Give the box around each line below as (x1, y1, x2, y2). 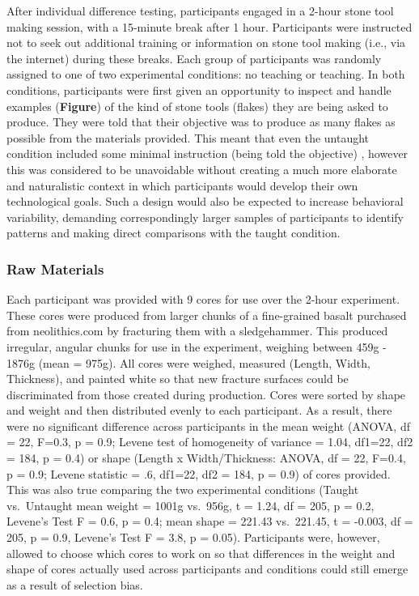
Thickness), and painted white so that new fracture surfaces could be (6, 370, 349, 387)
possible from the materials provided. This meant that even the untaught (6, 129, 370, 146)
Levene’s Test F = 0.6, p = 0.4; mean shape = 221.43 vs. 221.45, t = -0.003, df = (6, 513, 413, 530)
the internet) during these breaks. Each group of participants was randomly (6, 49, 382, 66)
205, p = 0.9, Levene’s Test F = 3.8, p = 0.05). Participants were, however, (6, 529, 380, 546)
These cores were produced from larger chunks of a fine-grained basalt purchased (6, 306, 407, 323)
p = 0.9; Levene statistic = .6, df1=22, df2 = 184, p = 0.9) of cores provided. (6, 465, 391, 482)
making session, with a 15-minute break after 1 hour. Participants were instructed (6, 18, 413, 35)
